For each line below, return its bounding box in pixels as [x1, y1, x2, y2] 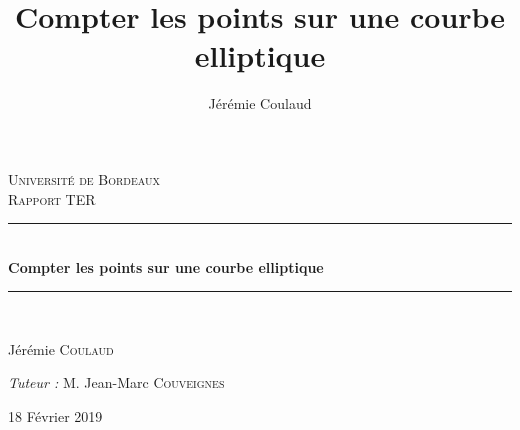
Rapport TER [8, 188, 96, 209]
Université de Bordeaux [8, 168, 160, 189]
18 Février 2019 [8, 406, 103, 427]
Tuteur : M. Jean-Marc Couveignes [8, 372, 225, 393]
